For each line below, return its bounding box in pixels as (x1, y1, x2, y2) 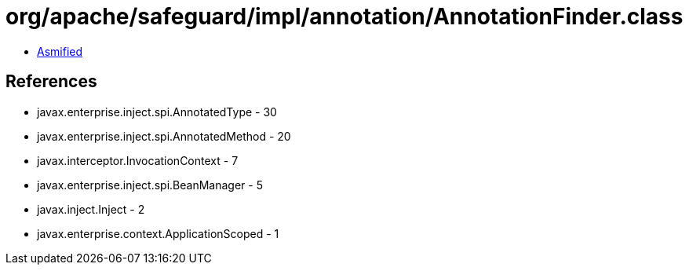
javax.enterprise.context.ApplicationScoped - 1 (37, 226, 279, 240)
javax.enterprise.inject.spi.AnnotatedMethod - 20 (37, 129, 291, 143)
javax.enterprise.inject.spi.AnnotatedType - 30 (37, 104, 277, 119)
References (5, 71, 97, 92)
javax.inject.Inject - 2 (37, 202, 145, 216)
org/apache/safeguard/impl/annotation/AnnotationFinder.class (5, 3, 684, 30)
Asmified (37, 44, 83, 58)
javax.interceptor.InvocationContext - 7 (37, 153, 239, 167)
